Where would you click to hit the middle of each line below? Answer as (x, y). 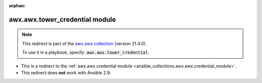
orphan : (17, 6)
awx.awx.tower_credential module (62, 19)
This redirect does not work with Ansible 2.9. (66, 72)
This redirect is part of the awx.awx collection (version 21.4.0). (84, 43)
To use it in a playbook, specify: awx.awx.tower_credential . (86, 52)
